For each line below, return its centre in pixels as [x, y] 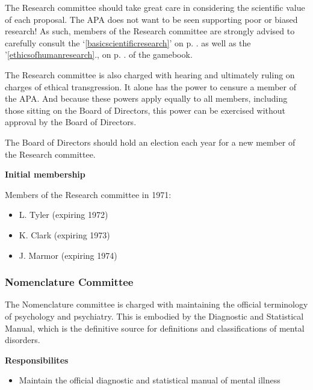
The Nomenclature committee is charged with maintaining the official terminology [156, 304]
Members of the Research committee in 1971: [88, 194]
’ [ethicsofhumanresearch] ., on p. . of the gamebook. [99, 54]
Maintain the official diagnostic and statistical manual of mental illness [150, 380]
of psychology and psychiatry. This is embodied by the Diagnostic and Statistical [154, 316]
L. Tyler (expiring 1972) [64, 215]
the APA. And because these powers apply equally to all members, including [146, 98]
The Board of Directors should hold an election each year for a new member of [150, 142]
